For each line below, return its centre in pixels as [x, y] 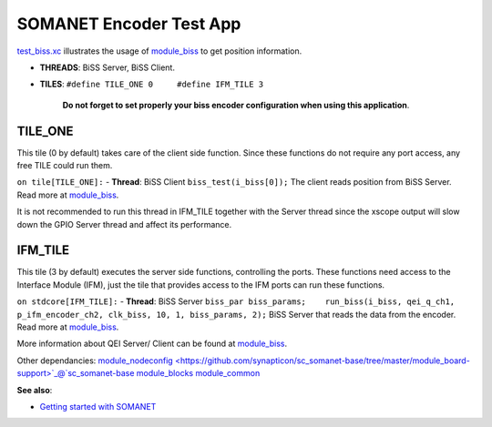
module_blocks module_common [198, 373]
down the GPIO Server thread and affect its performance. [124, 224]
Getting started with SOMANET [98, 407]
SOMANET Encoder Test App [129, 24]
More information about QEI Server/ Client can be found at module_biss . [152, 344]
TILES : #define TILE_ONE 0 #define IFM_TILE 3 [152, 84]
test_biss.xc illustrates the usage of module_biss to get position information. [159, 51]
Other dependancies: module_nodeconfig [95, 361]
